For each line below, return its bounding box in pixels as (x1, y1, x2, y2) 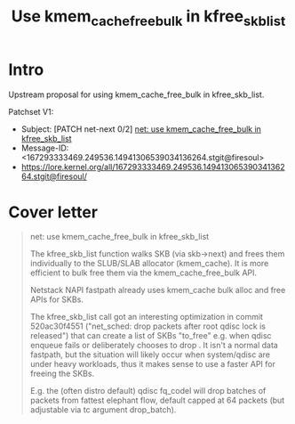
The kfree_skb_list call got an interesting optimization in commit (29, 312, 264, 322)
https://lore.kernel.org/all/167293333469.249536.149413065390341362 (20, 161, 285, 172)
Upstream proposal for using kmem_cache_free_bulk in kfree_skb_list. (8, 89, 265, 100)
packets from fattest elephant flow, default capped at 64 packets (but (29, 395, 285, 406)
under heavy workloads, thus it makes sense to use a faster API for (29, 359, 276, 370)
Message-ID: (20, 143, 69, 153)
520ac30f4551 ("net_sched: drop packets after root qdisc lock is (29, 321, 266, 331)
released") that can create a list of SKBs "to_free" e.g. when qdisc (29, 330, 272, 341)
